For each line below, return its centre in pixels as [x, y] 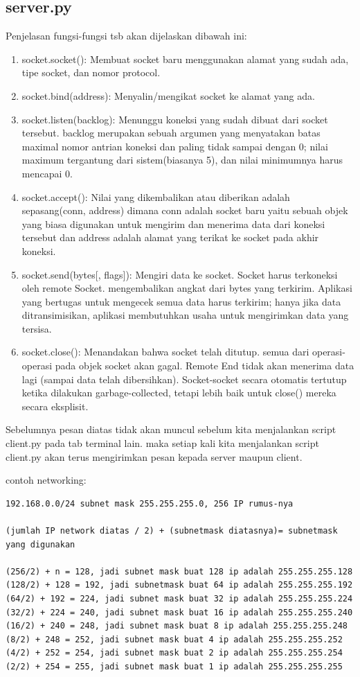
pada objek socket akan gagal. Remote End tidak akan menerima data [205, 366]
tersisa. [37, 328]
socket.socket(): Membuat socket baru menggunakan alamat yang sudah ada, [185, 59]
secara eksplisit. [55, 406]
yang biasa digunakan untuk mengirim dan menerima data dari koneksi [173, 223]
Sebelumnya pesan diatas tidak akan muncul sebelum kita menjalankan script [171, 429]
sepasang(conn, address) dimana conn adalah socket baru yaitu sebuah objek [185, 210]
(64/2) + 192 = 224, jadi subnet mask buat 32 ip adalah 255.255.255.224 [179, 598]
